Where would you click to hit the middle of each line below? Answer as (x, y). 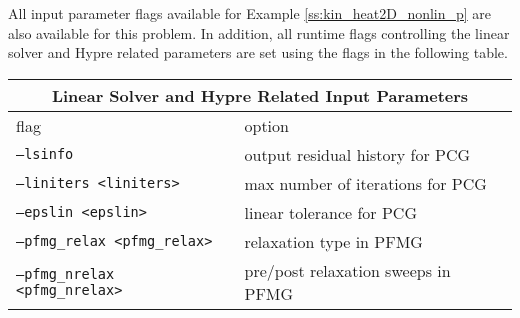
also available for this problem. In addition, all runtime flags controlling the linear (259, 32)
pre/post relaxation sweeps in (347, 270)
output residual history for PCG (357, 154)
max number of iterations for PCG (365, 183)
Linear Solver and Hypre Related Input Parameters (260, 95)
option (266, 125)
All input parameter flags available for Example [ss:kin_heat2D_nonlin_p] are (250, 13)
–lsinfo (45, 154)
